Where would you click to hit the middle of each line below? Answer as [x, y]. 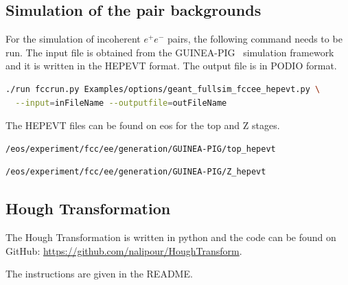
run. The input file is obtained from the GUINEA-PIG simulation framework [170, 52]
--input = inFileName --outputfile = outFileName [121, 103]
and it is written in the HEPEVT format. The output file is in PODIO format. [171, 66]
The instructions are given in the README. [99, 274]
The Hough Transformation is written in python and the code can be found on [171, 237]
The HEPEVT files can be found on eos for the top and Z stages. [143, 125]
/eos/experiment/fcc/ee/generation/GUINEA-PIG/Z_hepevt [136, 172]
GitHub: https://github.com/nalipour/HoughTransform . [124, 250]
